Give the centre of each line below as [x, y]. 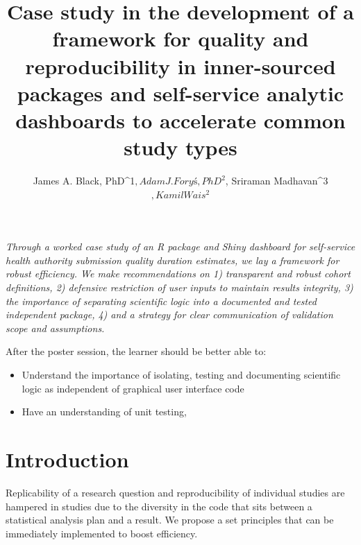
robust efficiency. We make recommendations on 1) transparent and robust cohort [178, 274]
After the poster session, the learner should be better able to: [136, 351]
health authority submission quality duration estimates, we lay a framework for [173, 260]
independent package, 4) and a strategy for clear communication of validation [169, 314]
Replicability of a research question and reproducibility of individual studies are [175, 492]
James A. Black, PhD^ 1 [84, 181]
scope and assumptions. [55, 328]
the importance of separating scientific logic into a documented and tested [161, 301]
